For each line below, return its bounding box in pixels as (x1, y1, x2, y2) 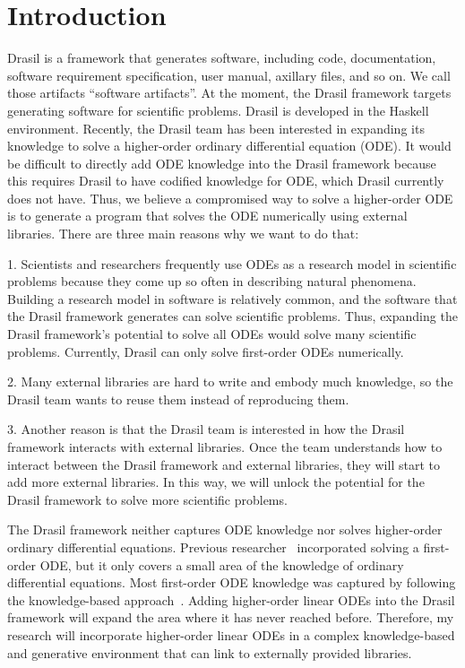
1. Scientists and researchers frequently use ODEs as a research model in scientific (7, 254, 457, 273)
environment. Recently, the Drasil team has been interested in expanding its (7, 118, 425, 137)
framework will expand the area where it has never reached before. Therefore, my (7, 608, 454, 627)
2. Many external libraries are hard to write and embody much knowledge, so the (7, 372, 453, 391)
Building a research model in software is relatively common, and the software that (7, 289, 458, 308)
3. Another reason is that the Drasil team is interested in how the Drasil (7, 420, 405, 438)
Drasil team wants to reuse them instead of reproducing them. (7, 389, 349, 408)
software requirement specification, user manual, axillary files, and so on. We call (7, 65, 451, 84)
